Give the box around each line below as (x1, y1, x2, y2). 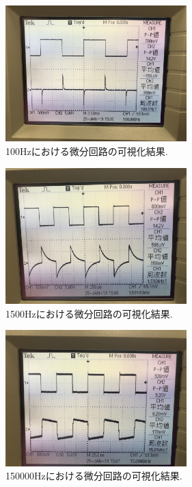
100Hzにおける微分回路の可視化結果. (5, 144, 168, 158)
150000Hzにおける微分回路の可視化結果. (5, 468, 182, 483)
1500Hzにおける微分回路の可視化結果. (5, 306, 173, 320)
